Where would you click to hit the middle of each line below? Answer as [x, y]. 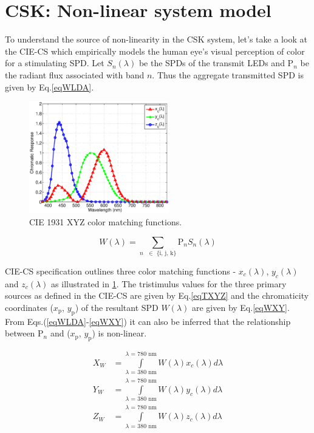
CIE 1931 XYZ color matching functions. [106, 221]
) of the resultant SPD [117, 307]
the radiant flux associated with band [75, 74]
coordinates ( [29, 307]
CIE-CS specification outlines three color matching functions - [121, 271]
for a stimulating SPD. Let [55, 63]
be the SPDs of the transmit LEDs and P [216, 63]
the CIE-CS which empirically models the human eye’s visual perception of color [155, 51]
